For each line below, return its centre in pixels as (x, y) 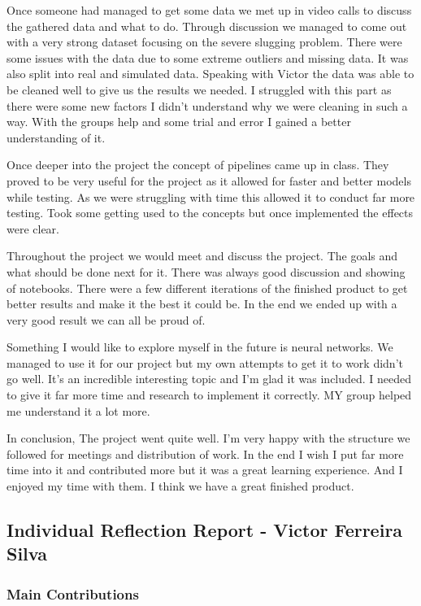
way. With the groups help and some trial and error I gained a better (179, 122)
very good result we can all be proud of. (106, 319)
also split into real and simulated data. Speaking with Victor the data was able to (210, 74)
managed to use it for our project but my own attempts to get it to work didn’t (205, 362)
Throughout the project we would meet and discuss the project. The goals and (202, 256)
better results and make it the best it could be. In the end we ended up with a (202, 304)
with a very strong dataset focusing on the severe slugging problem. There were (204, 42)
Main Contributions (73, 593)
